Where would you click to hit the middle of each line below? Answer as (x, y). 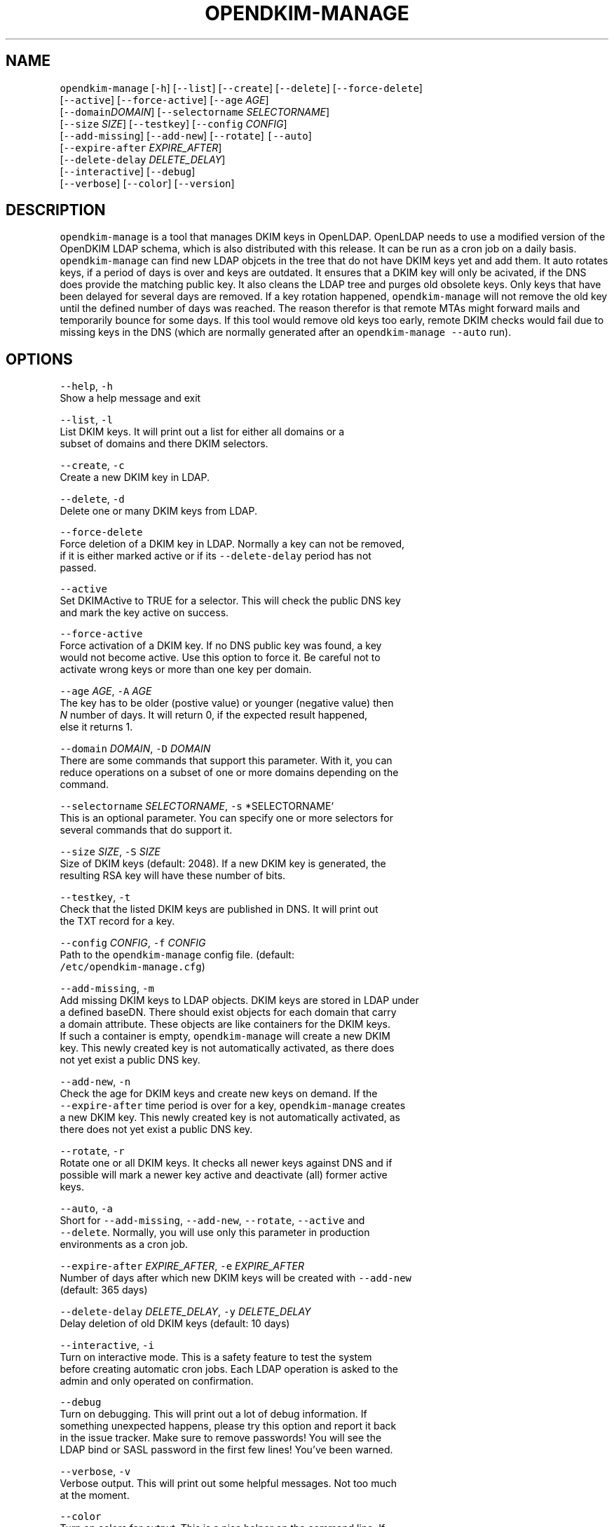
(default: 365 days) (104, 1290)
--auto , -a (86, 1209)
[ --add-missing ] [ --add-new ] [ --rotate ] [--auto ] (186, 135)
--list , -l (86, 420)
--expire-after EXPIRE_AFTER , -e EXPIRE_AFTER (182, 1266)
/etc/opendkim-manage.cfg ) (132, 967)
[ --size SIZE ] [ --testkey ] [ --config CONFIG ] (173, 123)
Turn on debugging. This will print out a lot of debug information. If (213, 1414)
